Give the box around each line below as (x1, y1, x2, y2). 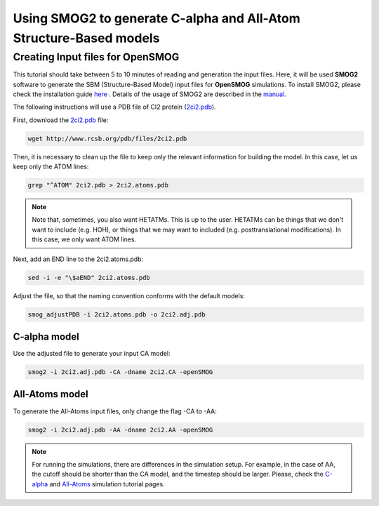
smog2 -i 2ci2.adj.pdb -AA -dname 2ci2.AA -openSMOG (27, 425, 213, 434)
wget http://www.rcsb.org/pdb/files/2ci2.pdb (27, 134, 187, 142)
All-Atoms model (13, 388, 89, 400)
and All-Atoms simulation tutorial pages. (49, 479, 165, 488)
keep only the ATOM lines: (13, 162, 89, 171)
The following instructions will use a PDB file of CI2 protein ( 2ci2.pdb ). (13, 102, 217, 112)
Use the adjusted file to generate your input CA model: (13, 349, 171, 358)
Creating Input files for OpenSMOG (13, 51, 180, 63)
